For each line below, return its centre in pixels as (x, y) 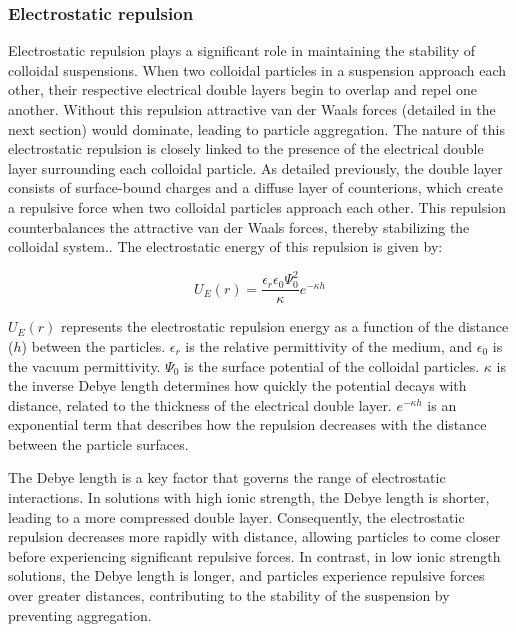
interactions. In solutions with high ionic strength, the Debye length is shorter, (249, 497)
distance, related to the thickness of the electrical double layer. (200, 404)
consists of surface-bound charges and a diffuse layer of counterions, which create (255, 187)
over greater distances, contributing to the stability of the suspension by (229, 595)
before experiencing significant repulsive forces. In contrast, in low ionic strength (254, 555)
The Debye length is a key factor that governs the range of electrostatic (227, 477)
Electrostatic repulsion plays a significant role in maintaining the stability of (242, 50)
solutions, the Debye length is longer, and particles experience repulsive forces (246, 575)
